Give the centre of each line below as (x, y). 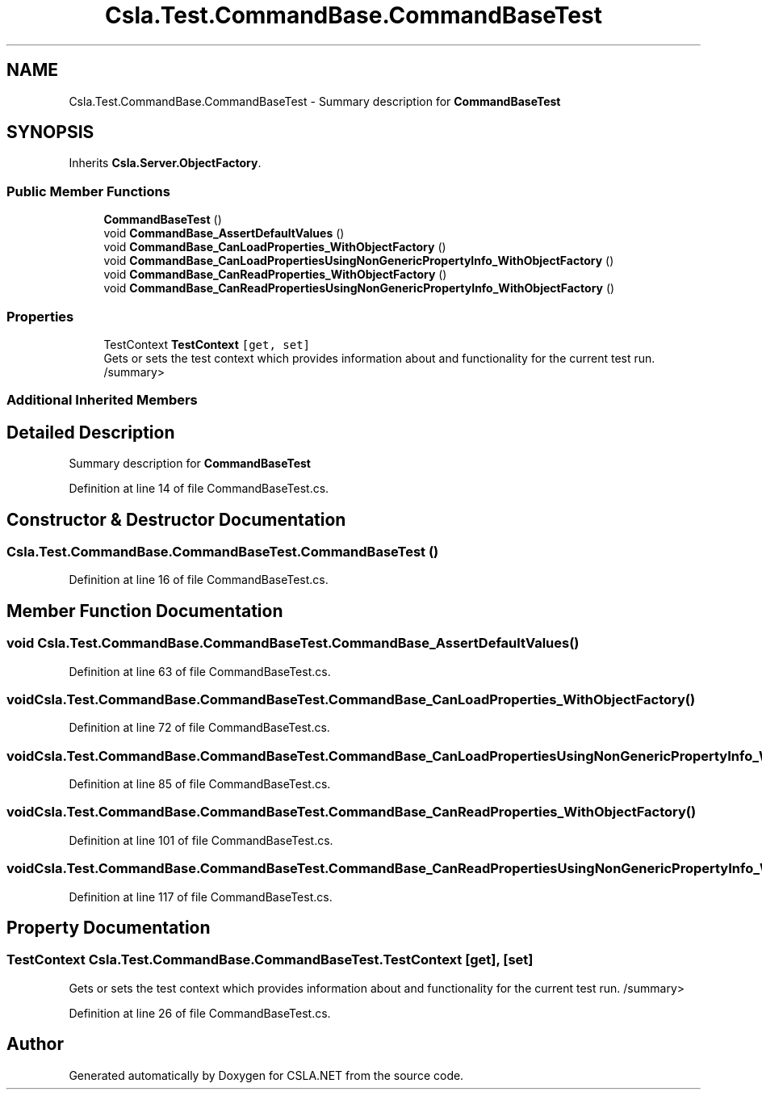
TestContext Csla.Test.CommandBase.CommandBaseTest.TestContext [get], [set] (270, 960)
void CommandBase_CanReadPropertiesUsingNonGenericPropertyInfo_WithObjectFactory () (359, 288)
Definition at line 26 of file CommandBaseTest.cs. (200, 1013)
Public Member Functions (88, 191)
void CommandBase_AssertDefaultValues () (224, 233)
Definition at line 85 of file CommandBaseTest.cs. (200, 784)
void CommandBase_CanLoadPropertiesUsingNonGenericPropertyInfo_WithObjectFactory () (359, 261)
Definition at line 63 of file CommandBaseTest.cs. (200, 671)
